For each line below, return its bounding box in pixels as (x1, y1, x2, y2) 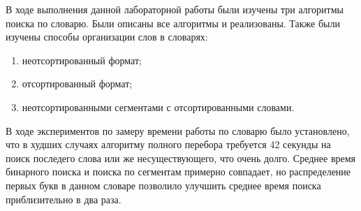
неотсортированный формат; (22, 52, 142, 67)
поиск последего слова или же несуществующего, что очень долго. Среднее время (6, 150, 356, 165)
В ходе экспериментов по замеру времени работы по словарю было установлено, (6, 123, 350, 138)
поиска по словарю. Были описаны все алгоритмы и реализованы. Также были (6, 15, 340, 30)
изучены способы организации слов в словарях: (6, 29, 208, 44)
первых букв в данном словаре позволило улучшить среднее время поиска (6, 177, 321, 192)
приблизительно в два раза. (6, 191, 121, 206)
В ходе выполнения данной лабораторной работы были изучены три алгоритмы (6, 2, 344, 16)
